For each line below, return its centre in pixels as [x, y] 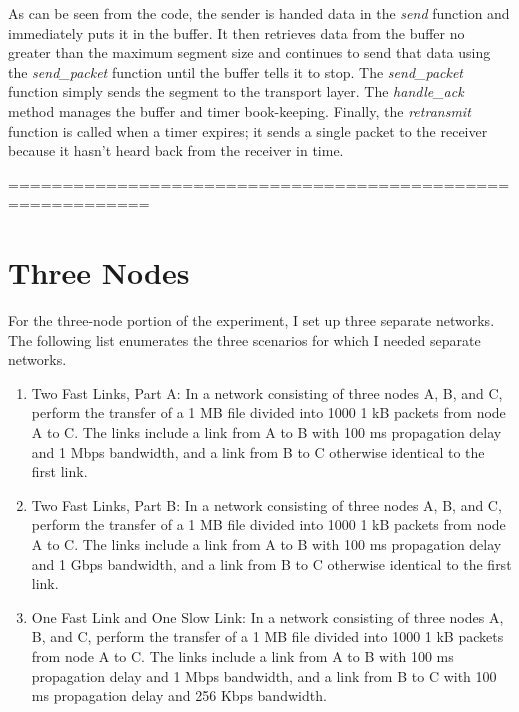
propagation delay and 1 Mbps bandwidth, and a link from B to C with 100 [264, 675]
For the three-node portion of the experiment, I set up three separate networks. [251, 320]
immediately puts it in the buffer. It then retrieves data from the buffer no [236, 32]
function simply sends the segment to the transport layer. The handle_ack [236, 91]
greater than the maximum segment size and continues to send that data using [249, 52]
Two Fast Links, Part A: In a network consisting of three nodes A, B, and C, [267, 392]
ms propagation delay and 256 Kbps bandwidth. [179, 695]
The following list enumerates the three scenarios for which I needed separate [244, 339]
